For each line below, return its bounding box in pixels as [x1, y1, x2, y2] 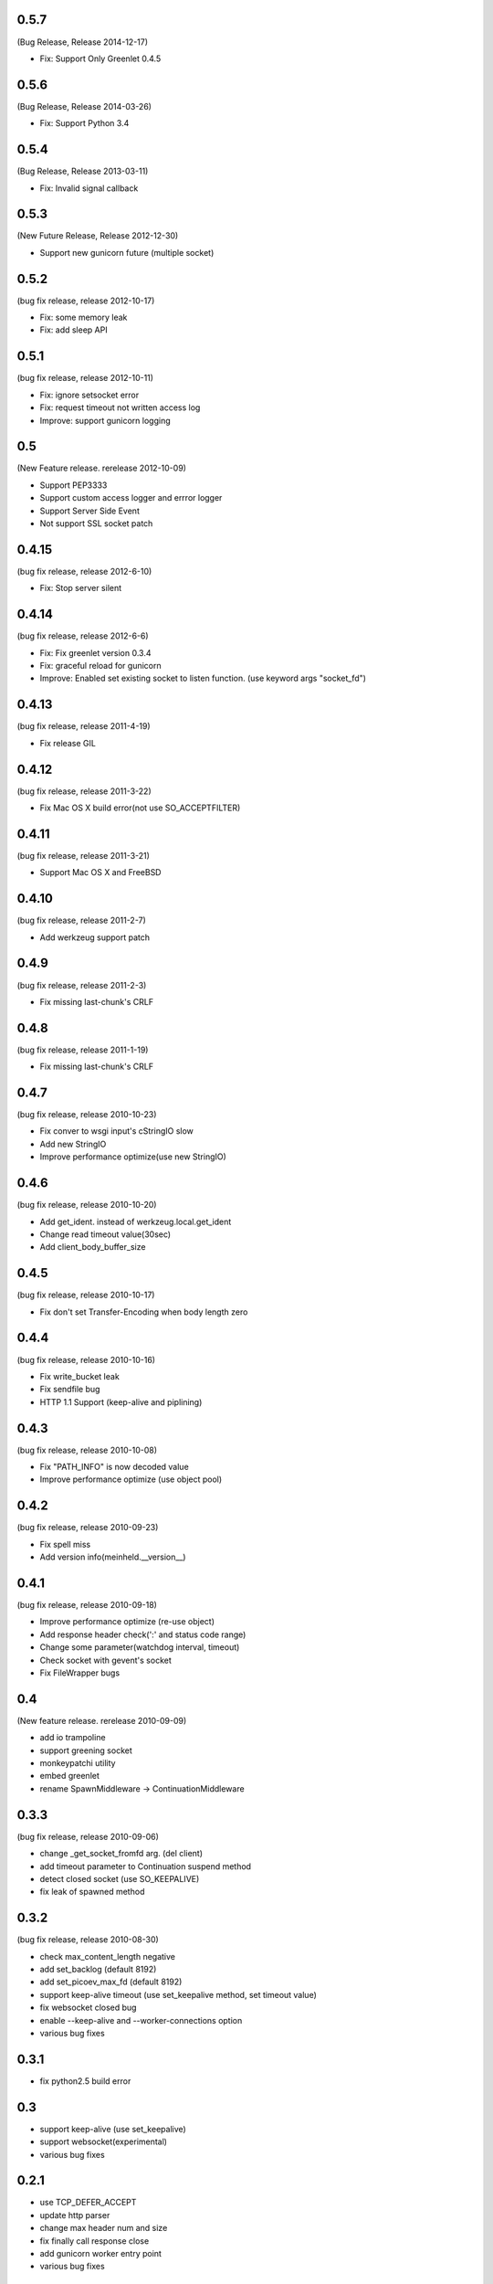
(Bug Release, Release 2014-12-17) [16, 37, 149, 48]
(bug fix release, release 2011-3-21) [16, 850, 151, 861]
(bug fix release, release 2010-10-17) [16, 1289, 155, 1301]
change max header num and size [39, 2223, 168, 2234]
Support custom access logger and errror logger [39, 492, 223, 503]
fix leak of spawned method [39, 1887, 145, 1898]
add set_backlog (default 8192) [39, 1963, 157, 1974]
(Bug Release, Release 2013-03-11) [16, 165, 149, 177]
